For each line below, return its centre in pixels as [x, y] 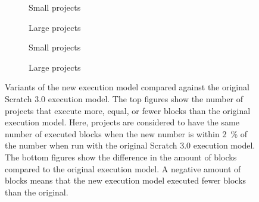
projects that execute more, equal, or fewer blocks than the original [128, 110]
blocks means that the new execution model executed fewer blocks [126, 180]
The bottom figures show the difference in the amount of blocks [121, 157]
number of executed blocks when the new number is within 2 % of [126, 133]
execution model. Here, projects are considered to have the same [122, 122]
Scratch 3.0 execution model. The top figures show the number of [124, 98]
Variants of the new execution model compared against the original [127, 87]
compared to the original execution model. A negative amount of [123, 168]
